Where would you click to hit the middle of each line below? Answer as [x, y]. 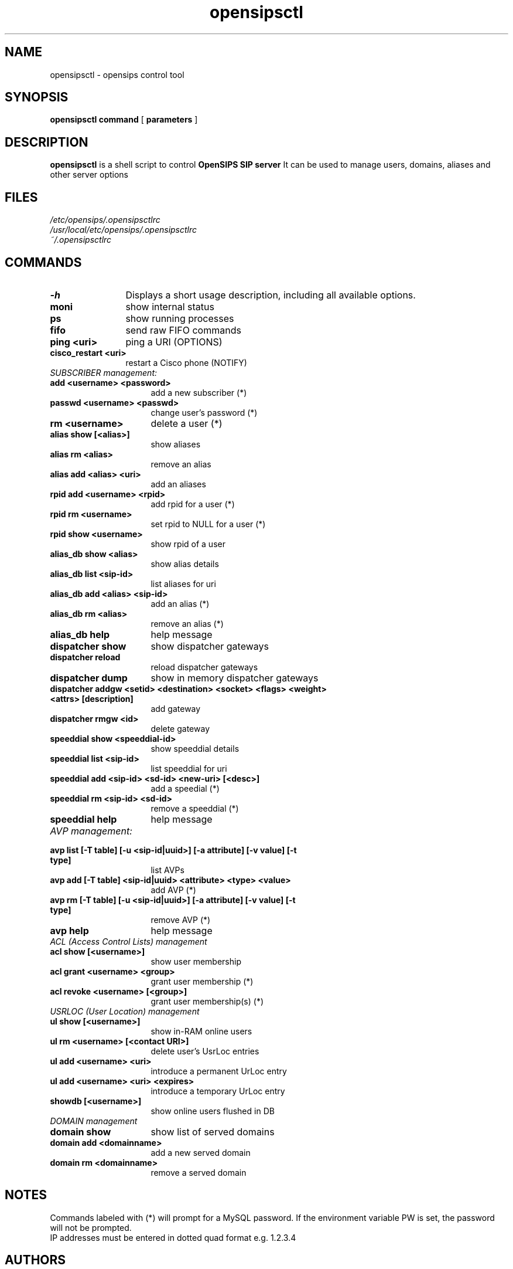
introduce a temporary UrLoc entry [218, 1091]
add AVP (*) [173, 890]
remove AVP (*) [181, 919]
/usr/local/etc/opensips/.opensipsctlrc [124, 230]
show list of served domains [213, 1131]
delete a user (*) [187, 423]
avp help [69, 930]
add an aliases [178, 484]
